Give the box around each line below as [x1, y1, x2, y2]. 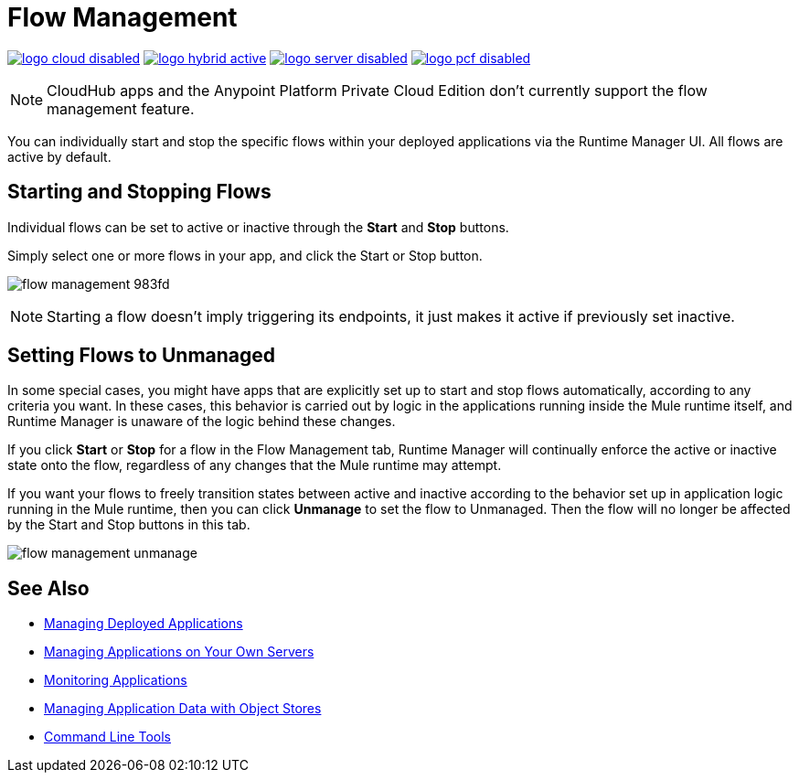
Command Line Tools [44, 729, 171, 745]
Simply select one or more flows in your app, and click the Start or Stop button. [7, 247, 483, 263]
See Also [7, 576, 90, 600]
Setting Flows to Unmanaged [7, 344, 276, 368]
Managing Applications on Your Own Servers [44, 644, 314, 660]
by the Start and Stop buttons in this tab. [7, 517, 250, 533]
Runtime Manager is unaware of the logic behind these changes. [7, 413, 396, 430]
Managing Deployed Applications [44, 615, 243, 632]
